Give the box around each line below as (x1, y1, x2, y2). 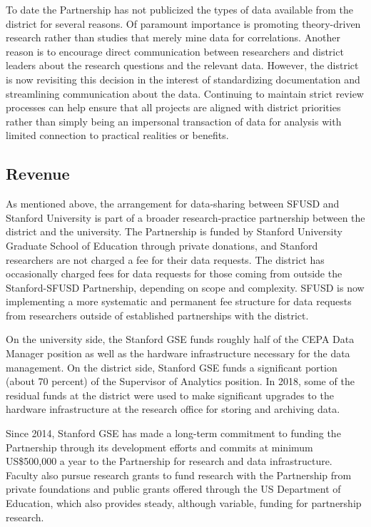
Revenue (6, 163, 70, 185)
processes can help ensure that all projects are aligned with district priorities (6, 100, 341, 115)
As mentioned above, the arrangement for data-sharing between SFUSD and (6, 196, 340, 211)
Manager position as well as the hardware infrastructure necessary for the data (6, 346, 350, 361)
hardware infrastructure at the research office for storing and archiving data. (6, 401, 340, 416)
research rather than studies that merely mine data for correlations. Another (6, 30, 340, 45)
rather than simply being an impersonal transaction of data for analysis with (6, 113, 342, 128)
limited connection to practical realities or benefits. (6, 128, 229, 143)
